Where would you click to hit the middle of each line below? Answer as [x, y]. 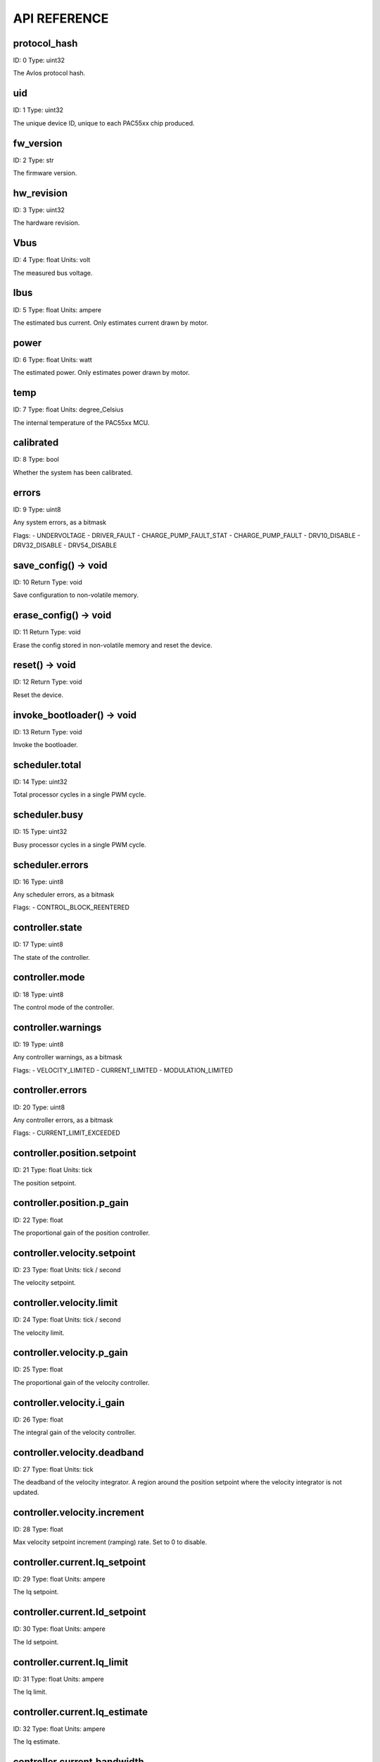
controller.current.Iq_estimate [80, 1712]
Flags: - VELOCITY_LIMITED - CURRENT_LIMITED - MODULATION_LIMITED [123, 1070]
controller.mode [49, 977]
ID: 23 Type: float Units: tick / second [67, 1269]
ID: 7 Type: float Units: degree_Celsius [68, 409]
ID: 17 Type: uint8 [38, 944]
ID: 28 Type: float [38, 1529]
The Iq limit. [30, 1692]
